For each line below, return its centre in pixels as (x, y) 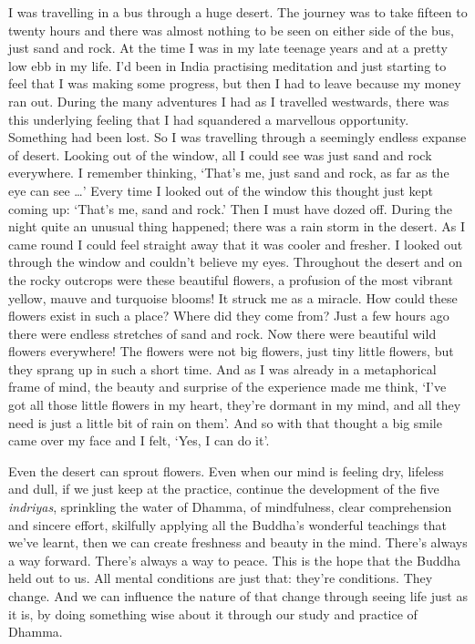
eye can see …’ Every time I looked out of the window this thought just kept (221, 190)
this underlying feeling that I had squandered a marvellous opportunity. (209, 119)
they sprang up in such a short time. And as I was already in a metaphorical (222, 368)
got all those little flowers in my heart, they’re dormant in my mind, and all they (235, 405)
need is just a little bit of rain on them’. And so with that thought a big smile (225, 422)
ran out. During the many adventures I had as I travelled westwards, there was (229, 101)
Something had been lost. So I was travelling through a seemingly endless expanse (237, 137)
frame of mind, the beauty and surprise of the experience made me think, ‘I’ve (227, 387)
